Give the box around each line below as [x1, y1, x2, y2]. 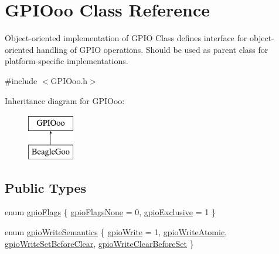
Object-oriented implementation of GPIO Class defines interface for [5, 32, 247, 44]
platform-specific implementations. [5, 55, 128, 67]
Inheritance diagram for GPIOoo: [5, 94, 125, 106]
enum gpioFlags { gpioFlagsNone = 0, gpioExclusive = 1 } [5, 206, 216, 218]
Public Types [5, 178, 87, 196]
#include [5, 74, 38, 86]
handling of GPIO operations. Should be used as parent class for [36, 43, 268, 55]
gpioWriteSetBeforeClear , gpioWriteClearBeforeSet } [5, 237, 194, 249]
